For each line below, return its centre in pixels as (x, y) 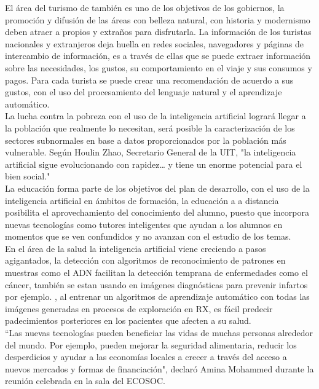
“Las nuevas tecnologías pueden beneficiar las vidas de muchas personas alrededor (159, 333)
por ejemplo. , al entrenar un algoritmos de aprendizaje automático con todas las (157, 297)
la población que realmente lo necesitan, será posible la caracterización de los (150, 128)
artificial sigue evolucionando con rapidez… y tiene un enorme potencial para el (154, 164)
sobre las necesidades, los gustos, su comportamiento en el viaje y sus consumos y (159, 67)
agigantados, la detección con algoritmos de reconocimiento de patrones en (145, 260)
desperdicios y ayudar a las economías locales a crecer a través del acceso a (146, 357)
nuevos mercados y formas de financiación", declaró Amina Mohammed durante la (159, 368)
